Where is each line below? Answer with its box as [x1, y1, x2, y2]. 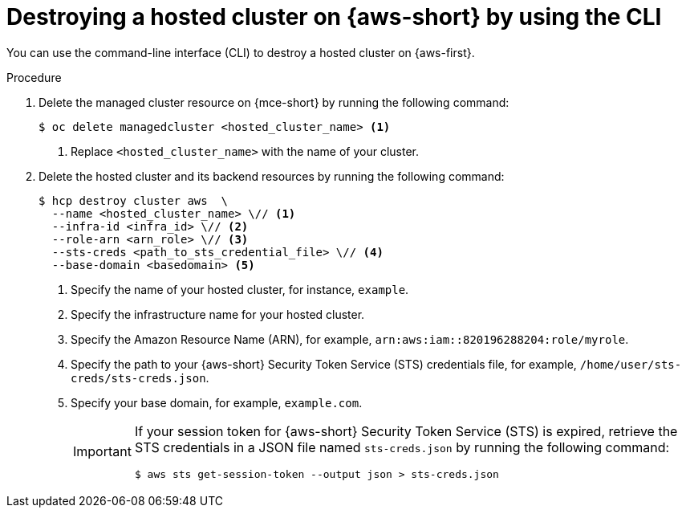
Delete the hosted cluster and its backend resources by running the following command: [39, 169, 505, 183]
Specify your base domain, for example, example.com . [71, 395, 363, 410]
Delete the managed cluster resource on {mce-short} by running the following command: [39, 95, 509, 109]
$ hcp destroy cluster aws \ [39, 194, 229, 207]
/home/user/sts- [579, 357, 682, 371]
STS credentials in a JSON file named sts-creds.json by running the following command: [134, 439, 670, 455]
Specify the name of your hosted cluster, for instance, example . [71, 282, 409, 296]
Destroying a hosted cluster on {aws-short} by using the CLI [6, 3, 662, 31]
